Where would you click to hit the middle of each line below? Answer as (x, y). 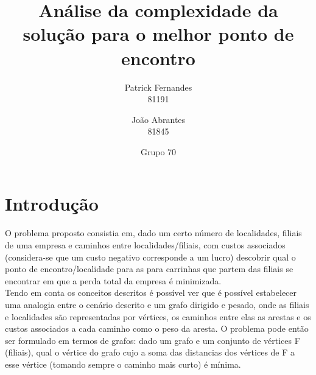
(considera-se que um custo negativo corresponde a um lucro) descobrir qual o (150, 257)
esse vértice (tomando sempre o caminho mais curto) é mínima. (123, 364)
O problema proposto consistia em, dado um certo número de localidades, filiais (153, 233)
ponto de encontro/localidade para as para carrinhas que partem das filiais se (149, 269)
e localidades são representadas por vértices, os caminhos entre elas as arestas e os (158, 316)
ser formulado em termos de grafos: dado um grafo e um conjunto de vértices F (153, 340)
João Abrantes (158, 119)
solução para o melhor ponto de (158, 34)
